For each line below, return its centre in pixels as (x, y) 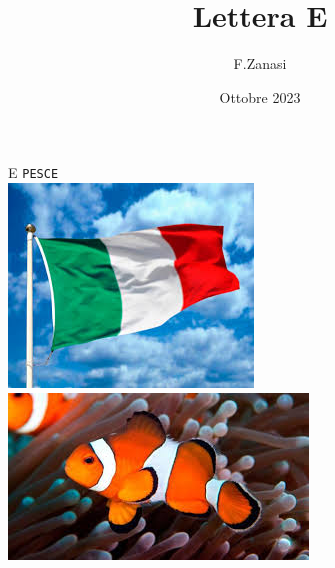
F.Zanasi (260, 63)
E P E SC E (33, 172)
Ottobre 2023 (260, 96)
